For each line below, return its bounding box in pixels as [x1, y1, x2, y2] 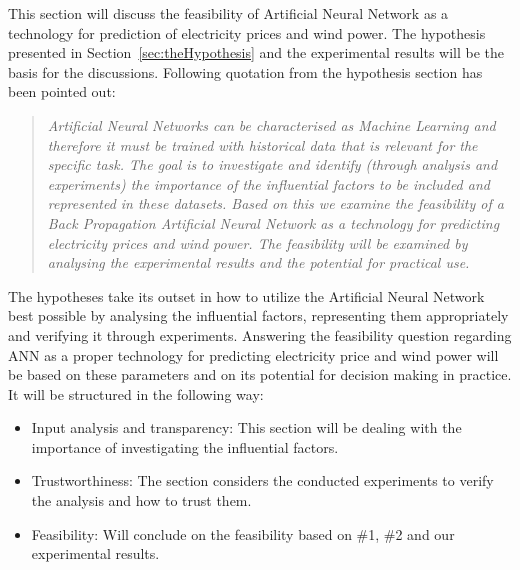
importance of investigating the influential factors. [31, 436, 339, 457]
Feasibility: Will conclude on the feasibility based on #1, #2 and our [31, 523, 455, 544]
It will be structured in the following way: [8, 383, 264, 404]
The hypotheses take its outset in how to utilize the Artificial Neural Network [8, 285, 485, 306]
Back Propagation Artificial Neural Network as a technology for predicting [47, 212, 500, 233]
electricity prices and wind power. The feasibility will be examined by [47, 232, 468, 253]
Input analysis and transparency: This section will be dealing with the [31, 417, 462, 438]
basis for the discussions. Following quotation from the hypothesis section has [8, 61, 483, 82]
